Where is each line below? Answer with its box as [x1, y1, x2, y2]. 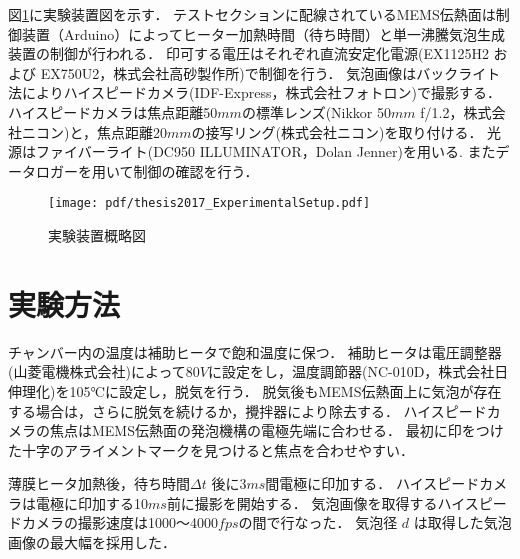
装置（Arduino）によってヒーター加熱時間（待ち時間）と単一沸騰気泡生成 [21, 23, 506, 44]
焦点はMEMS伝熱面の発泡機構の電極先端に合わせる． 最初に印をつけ [49, 420, 504, 441]
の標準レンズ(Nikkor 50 [241, 101, 392, 122]
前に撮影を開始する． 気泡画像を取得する [166, 492, 438, 513]
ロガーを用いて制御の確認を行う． [35, 160, 259, 181]
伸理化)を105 [8, 380, 91, 401]
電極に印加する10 [35, 492, 148, 513]
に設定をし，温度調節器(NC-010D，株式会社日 [207, 361, 509, 382]
